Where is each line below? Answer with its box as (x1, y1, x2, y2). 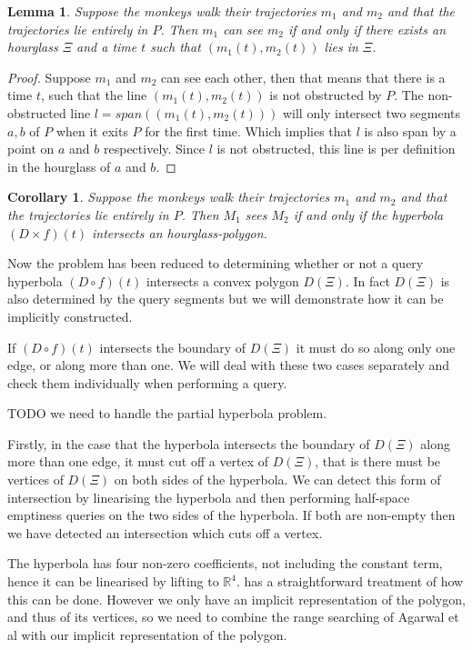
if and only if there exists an (287, 19, 447, 38)
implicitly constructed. (7, 306, 133, 325)
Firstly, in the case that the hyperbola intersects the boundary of (7, 434, 370, 453)
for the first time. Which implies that (145, 121, 353, 140)
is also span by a (364, 121, 457, 140)
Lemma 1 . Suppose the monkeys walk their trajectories (7, 2, 316, 20)
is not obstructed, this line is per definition (216, 139, 456, 158)
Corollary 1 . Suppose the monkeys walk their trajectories (7, 187, 330, 206)
